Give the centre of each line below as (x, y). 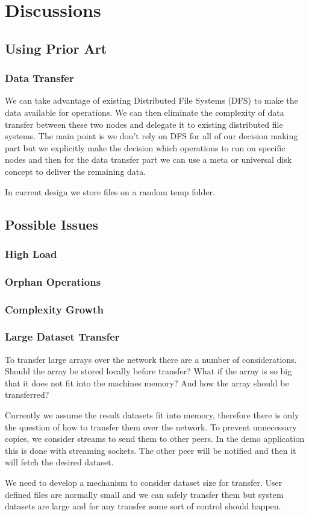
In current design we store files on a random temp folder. (110, 191)
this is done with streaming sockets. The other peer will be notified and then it (151, 450)
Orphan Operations (53, 281)
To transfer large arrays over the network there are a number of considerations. (151, 359)
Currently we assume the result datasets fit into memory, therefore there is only (152, 415)
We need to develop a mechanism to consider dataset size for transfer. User (144, 482)
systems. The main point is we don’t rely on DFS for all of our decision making (151, 136)
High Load (31, 253)
